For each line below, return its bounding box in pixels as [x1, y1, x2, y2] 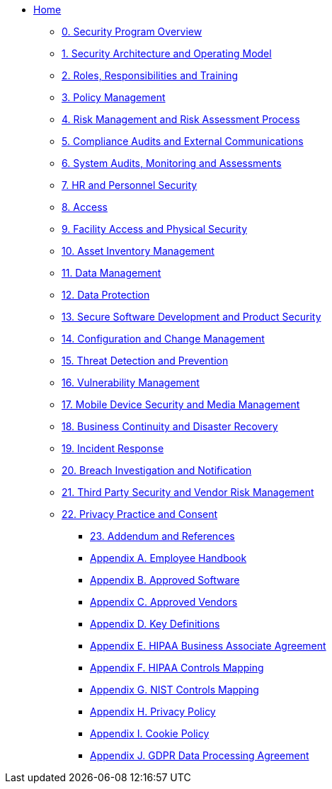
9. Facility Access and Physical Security [62, 223, 248, 235]
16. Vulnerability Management [62, 376, 200, 388]
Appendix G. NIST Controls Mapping [90, 684, 259, 696]
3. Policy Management [62, 91, 166, 103]
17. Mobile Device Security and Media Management [62, 398, 300, 410]
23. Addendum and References [90, 530, 235, 542]
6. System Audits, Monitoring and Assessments [62, 157, 282, 169]
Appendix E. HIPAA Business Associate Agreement [90, 640, 326, 652]
